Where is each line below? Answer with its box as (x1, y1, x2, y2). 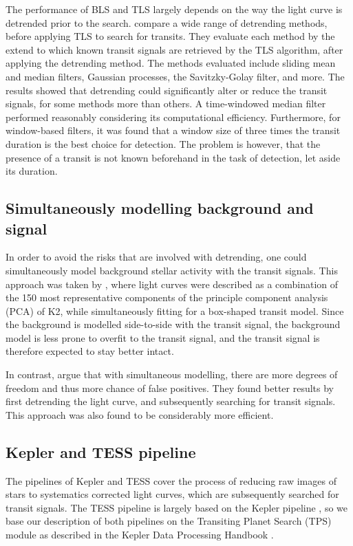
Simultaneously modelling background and (6, 197, 314, 219)
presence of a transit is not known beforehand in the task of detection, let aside (6, 150, 341, 164)
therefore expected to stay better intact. (6, 344, 174, 358)
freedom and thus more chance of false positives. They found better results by (6, 380, 334, 395)
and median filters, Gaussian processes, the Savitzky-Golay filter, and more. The (6, 69, 345, 83)
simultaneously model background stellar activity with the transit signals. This (6, 263, 338, 277)
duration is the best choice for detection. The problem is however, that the (6, 136, 321, 151)
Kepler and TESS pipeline (6, 441, 196, 462)
